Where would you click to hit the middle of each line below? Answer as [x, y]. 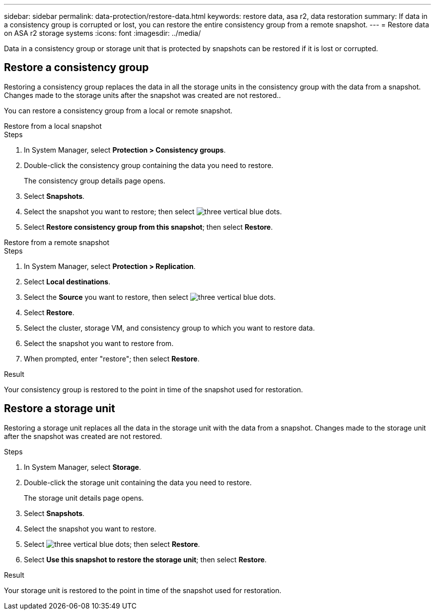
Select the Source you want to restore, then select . [150, 297]
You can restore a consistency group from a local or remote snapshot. [118, 110]
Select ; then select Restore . [112, 544]
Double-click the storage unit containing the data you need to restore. [138, 482]
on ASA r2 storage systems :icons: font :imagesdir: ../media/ [103, 33]
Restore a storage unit [60, 409]
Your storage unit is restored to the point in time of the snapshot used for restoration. [143, 590]
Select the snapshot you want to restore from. [99, 343]
